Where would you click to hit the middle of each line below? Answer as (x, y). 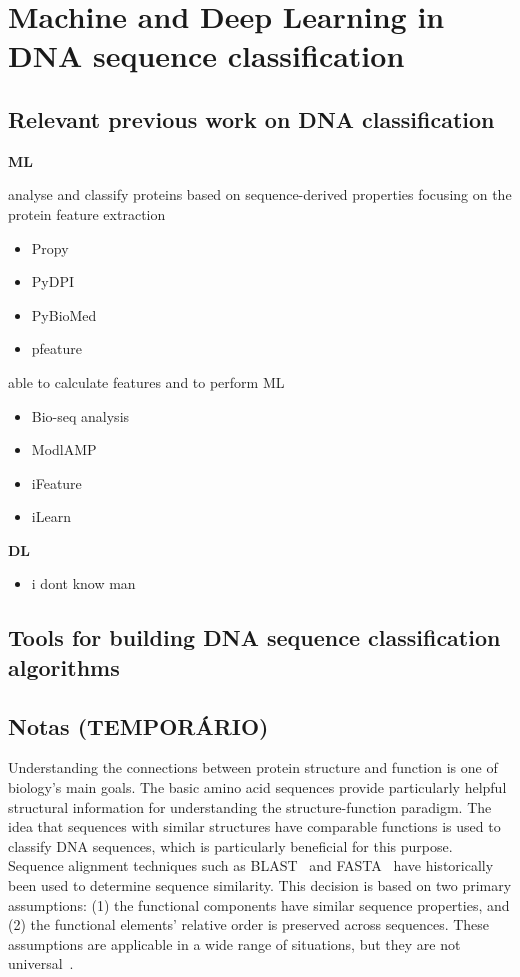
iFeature (56, 482)
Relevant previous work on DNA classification (251, 118)
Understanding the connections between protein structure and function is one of (253, 767)
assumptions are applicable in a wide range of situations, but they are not (234, 943)
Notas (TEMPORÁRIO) (138, 725)
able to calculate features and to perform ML (146, 381)
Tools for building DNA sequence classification (254, 637)
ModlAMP (64, 449)
